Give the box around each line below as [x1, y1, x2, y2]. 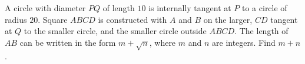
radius [5, 13, 27, 25]
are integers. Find [212, 36, 276, 48]
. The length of [234, 25, 289, 37]
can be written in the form [19, 36, 116, 48]
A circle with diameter [5, 2, 86, 14]
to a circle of [242, 2, 287, 14]
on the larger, [203, 13, 253, 25]
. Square [38, 13, 68, 25]
